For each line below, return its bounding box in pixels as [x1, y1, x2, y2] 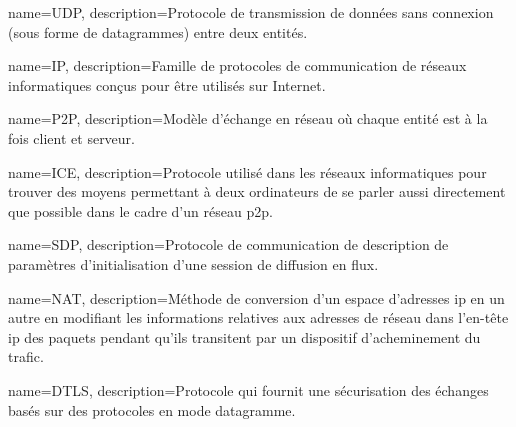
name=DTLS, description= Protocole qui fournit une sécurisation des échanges [8, 379, 489, 400]
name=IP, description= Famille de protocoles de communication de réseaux [8, 55, 467, 76]
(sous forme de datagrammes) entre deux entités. [8, 21, 308, 42]
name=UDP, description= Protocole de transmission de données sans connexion [8, 2, 494, 22]
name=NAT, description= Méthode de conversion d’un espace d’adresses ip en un [8, 287, 505, 308]
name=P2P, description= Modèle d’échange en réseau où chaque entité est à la [8, 108, 488, 129]
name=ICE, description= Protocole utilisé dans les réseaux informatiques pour [8, 161, 487, 182]
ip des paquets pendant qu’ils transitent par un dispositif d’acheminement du [8, 326, 481, 347]
